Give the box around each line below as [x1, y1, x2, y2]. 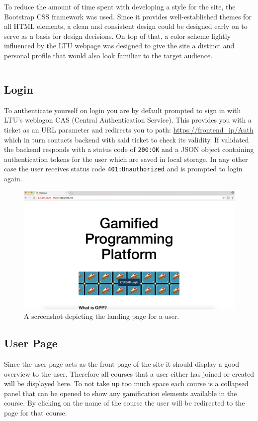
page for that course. [4, 408, 67, 418]
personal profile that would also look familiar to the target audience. [4, 50, 213, 60]
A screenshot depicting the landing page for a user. [24, 311, 179, 321]
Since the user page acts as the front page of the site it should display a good [4, 359, 240, 369]
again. [4, 173, 22, 184]
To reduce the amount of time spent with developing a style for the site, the [4, 1, 236, 11]
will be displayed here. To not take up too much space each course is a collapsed [4, 378, 249, 389]
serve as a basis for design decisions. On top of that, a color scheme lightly [4, 30, 231, 41]
